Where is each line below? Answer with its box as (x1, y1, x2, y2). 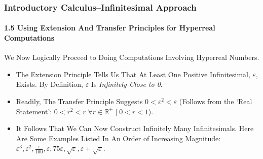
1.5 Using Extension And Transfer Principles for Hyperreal (4, 22, 215, 33)
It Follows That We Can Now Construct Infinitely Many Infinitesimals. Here (16, 123, 254, 134)
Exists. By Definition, (16, 79, 83, 89)
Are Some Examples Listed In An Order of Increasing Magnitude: (16, 133, 221, 143)
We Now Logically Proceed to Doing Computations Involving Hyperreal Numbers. (4, 52, 259, 62)
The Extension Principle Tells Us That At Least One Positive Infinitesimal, (16, 69, 250, 79)
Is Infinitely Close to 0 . (91, 79, 163, 89)
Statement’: (16, 106, 52, 116)
